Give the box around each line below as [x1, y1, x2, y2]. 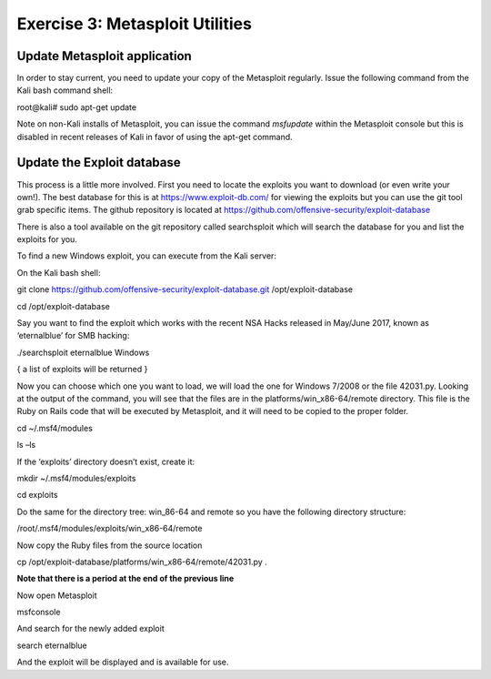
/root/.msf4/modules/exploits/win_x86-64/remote [16, 523, 203, 534]
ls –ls [16, 440, 36, 451]
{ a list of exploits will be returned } [16, 364, 148, 375]
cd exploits [16, 490, 58, 501]
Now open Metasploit [16, 590, 97, 601]
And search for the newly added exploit [16, 623, 165, 634]
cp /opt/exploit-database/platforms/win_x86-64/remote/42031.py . [16, 556, 267, 567]
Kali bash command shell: [16, 85, 114, 96]
